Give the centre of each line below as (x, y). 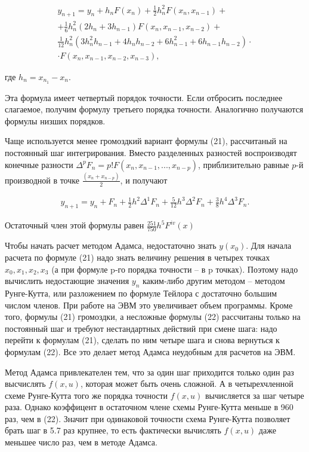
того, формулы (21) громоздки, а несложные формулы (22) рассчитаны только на (153, 317)
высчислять (25, 384)
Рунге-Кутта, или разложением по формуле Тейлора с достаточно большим (141, 293)
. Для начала (269, 245)
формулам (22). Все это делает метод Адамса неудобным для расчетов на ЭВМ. (150, 351)
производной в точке (42, 180)
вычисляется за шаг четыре (255, 395)
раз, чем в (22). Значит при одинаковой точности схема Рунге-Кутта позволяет (148, 418)
